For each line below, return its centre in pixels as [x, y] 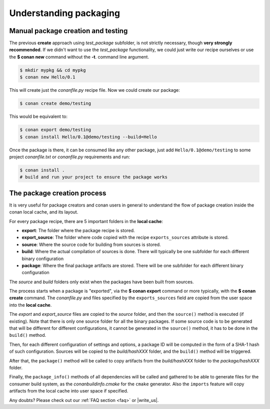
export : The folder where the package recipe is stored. [78, 230]
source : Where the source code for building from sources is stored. [91, 244]
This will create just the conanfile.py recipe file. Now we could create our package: [94, 90]
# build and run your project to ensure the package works [93, 177]
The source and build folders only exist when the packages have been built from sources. [101, 282]
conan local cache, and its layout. [44, 212]
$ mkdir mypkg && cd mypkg [53, 70]
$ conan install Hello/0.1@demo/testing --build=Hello [88, 137]
